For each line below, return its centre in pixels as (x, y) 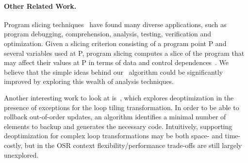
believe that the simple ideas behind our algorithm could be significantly (114, 72)
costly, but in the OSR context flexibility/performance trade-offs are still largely (123, 145)
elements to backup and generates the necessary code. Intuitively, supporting (118, 126)
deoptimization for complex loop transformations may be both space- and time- (122, 136)
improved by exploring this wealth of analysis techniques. (89, 81)
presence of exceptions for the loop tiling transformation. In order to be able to (122, 107)
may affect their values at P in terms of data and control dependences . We (116, 62)
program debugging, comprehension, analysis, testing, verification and (108, 34)
